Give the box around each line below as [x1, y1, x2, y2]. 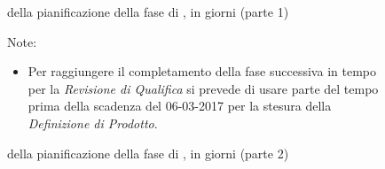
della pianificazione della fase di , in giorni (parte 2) [7, 143, 289, 162]
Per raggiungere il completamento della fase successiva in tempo [27, 62, 376, 81]
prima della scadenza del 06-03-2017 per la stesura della [27, 96, 332, 115]
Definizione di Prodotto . [27, 113, 158, 132]
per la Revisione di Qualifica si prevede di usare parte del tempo [27, 79, 379, 97]
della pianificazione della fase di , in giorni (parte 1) [7, 3, 289, 20]
